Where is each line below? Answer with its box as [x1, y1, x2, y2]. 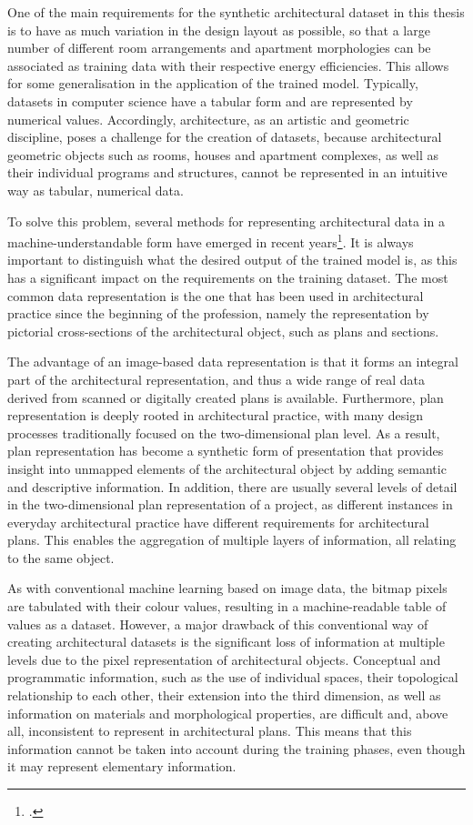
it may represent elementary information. [7, 757, 236, 776]
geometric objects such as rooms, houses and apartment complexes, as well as [7, 145, 438, 164]
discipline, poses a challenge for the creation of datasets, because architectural [7, 127, 442, 146]
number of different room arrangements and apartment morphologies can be [7, 38, 431, 57]
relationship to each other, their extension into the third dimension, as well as [7, 686, 441, 705]
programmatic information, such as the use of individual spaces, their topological [7, 668, 458, 687]
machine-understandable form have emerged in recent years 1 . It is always [7, 230, 414, 251]
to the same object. [7, 548, 115, 567]
